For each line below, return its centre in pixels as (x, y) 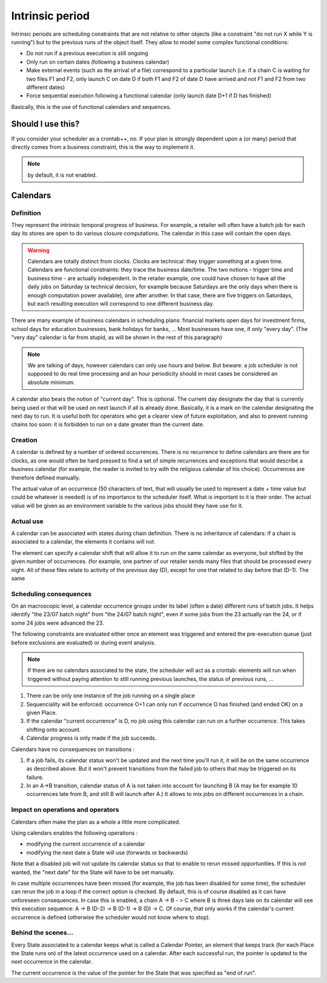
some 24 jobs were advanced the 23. (58, 623)
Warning (38, 250)
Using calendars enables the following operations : (74, 833)
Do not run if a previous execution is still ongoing (87, 53)
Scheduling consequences (51, 594)
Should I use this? (45, 124)
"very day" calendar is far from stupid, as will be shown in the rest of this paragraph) (117, 337)
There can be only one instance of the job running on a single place (111, 695)
